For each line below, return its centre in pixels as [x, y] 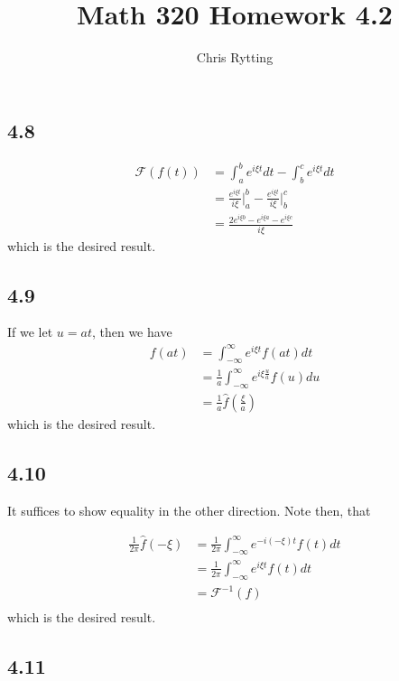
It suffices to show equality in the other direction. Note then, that [189, 510]
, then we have [132, 332]
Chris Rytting [235, 57]
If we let [30, 332]
